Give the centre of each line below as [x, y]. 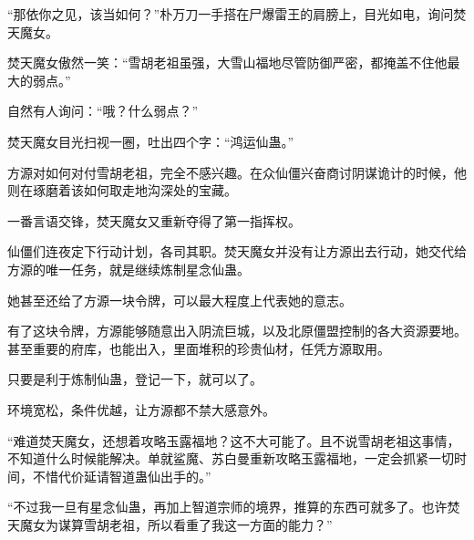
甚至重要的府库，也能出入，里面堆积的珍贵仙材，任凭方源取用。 [199, 348]
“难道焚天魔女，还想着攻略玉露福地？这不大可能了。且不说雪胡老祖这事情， [234, 440]
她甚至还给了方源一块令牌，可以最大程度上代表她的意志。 [180, 300]
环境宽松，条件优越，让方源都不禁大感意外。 [141, 409]
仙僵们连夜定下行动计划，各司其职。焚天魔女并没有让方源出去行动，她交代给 [237, 251]
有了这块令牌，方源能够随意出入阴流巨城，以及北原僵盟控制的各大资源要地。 [237, 331]
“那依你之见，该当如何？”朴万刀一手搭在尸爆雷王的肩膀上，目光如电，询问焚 [237, 14]
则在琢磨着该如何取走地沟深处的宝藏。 [122, 190]
